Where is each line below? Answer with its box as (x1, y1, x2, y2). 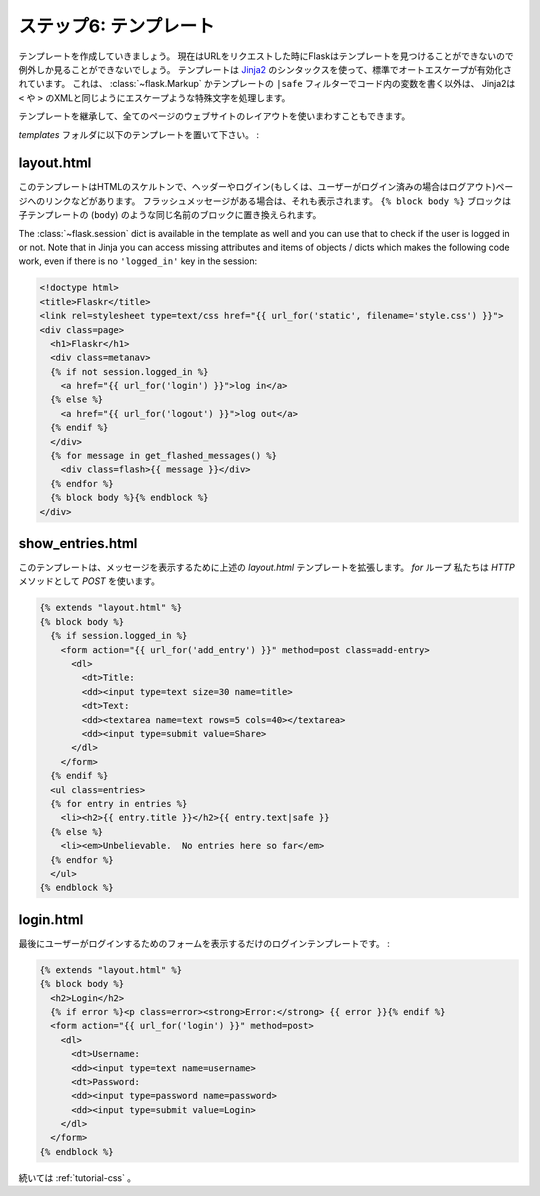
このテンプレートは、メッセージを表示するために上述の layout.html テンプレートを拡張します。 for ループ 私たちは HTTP (18, 561, 515, 574)
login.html (18, 911, 84, 928)
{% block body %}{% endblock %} (50, 492, 209, 504)
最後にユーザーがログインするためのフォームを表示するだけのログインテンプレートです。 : (18, 937, 390, 949)
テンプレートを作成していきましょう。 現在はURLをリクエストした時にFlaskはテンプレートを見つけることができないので (18, 50, 514, 62)
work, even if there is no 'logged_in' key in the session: (18, 255, 258, 267)
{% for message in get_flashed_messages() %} (50, 450, 277, 462)
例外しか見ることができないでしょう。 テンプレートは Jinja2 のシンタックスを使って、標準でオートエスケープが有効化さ (18, 63, 512, 75)
